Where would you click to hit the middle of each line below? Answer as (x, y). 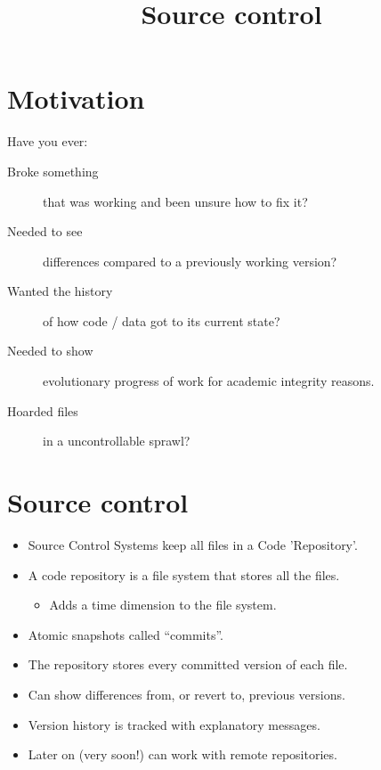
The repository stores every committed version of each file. (188, 664)
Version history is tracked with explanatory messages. (174, 724)
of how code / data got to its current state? (162, 320)
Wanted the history (60, 291)
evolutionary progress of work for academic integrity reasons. (209, 381)
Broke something (53, 171)
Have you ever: (48, 141)
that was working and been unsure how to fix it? (175, 201)
